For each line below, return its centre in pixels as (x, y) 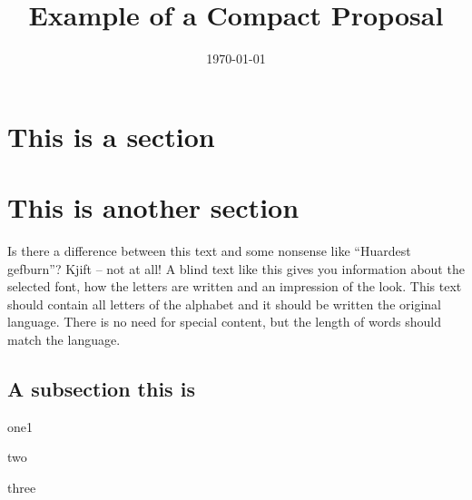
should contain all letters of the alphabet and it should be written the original (224, 304)
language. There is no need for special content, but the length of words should (224, 322)
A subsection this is (101, 388)
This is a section (111, 136)
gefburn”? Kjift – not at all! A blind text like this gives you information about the (236, 268)
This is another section (153, 207)
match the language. (64, 339)
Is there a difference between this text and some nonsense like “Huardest (209, 251)
